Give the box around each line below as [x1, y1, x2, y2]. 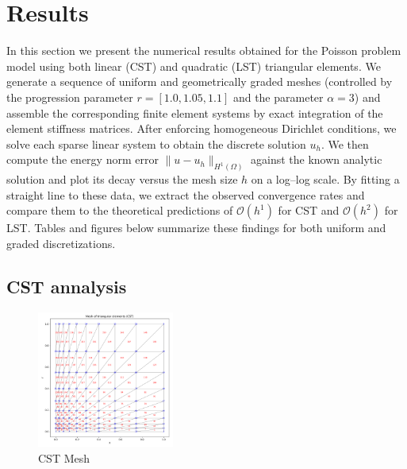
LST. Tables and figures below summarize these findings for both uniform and [6, 219, 386, 236]
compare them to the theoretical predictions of [6, 202, 233, 219]
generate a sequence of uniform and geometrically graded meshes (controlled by [6, 73, 393, 90]
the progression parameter [6, 88, 133, 105]
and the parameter [232, 88, 324, 105]
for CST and [278, 202, 340, 219]
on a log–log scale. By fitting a [251, 171, 400, 188]
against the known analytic [251, 151, 382, 168]
